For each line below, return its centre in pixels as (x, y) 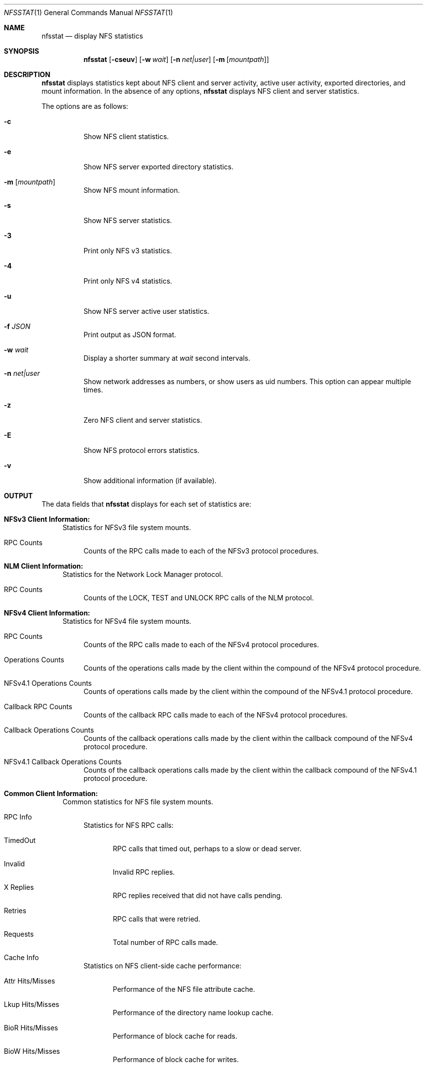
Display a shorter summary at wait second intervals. (167, 358)
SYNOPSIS (22, 51)
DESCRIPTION (27, 74)
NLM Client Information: (44, 566)
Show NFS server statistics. (128, 220)
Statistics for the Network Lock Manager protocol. (143, 574)
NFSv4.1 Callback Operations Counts (63, 762)
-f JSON (17, 326)
